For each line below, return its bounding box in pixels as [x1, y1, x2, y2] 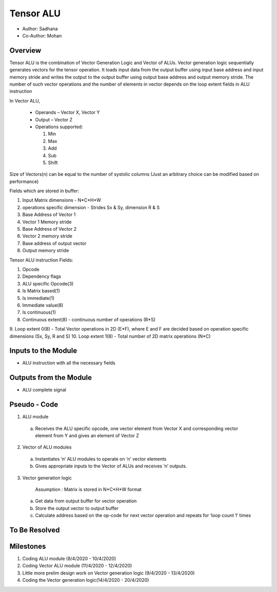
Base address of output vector [22, 240, 87, 246]
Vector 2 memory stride [22, 233, 73, 239]
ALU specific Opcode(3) [22, 280, 74, 287]
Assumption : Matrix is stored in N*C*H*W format [35, 486, 142, 492]
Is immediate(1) [22, 295, 55, 301]
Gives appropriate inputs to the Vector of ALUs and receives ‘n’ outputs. [35, 463, 187, 469]
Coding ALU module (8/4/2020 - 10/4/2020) [22, 556, 116, 562]
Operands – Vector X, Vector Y [35, 109, 100, 115]
